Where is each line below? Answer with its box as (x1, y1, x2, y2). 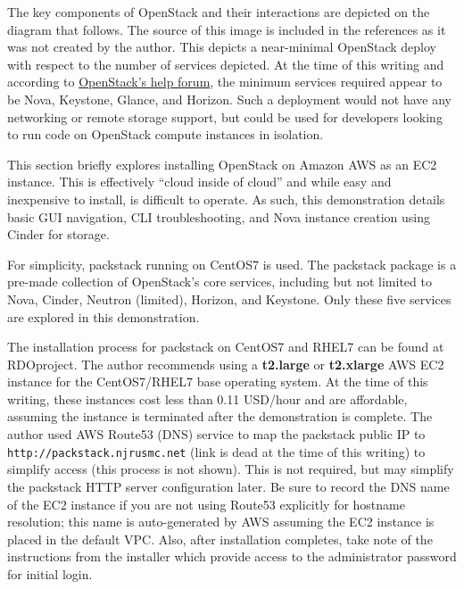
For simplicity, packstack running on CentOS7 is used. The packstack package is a (7, 254, 457, 273)
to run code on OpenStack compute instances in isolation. (7, 125, 324, 144)
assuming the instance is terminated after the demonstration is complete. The (7, 407, 433, 426)
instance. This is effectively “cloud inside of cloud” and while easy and (7, 172, 392, 191)
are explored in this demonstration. (7, 307, 200, 326)
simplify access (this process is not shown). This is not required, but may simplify (7, 460, 454, 478)
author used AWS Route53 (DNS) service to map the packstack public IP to (7, 425, 426, 444)
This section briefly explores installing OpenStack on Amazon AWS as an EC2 (7, 154, 437, 173)
